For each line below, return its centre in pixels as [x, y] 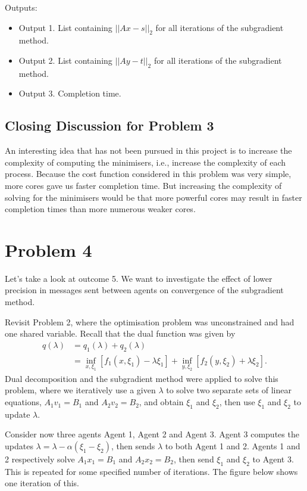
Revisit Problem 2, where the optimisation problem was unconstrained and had [150, 321]
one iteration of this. [42, 483]
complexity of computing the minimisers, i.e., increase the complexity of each [145, 162]
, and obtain [161, 402]
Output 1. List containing [65, 27]
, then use [237, 402]
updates [19, 446]
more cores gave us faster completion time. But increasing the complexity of [143, 185]
